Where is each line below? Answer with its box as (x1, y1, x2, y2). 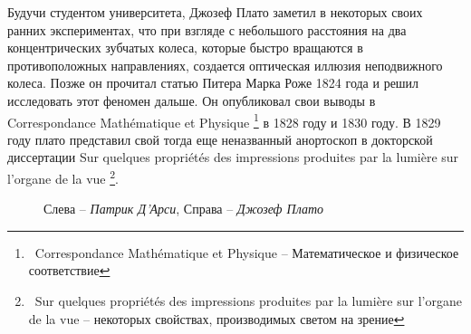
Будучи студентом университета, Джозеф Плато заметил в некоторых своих (7, 3, 423, 21)
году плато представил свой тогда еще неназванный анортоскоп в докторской (7, 129, 433, 148)
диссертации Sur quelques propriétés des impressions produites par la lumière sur (7, 148, 459, 167)
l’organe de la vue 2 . (7, 167, 119, 187)
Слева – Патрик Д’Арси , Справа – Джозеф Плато (43, 199, 324, 218)
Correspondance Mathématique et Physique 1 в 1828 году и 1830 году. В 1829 (7, 110, 441, 131)
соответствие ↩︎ (28, 261, 111, 280)
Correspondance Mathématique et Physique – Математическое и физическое (34, 243, 459, 262)
